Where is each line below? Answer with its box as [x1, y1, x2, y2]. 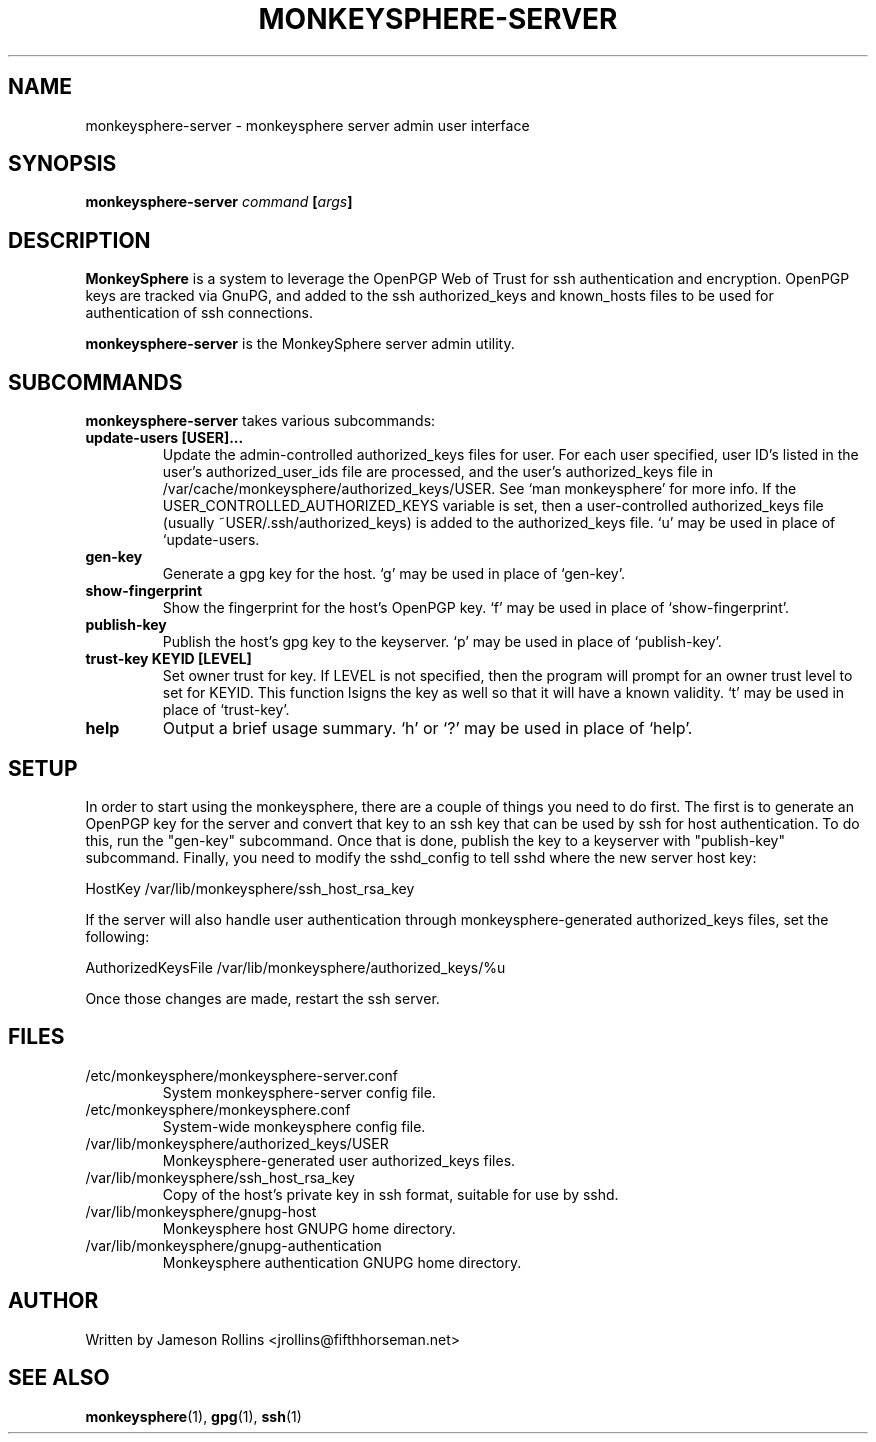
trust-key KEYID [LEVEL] [85, 650, 252, 668]
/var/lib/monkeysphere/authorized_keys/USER [85, 1134, 389, 1152]
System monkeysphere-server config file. [162, 1083, 436, 1101]
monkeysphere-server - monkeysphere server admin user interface [85, 116, 530, 134]
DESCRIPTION [8, 227, 151, 253]
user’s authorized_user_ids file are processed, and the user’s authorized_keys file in [162, 463, 714, 481]
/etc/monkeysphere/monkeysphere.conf [85, 1100, 351, 1118]
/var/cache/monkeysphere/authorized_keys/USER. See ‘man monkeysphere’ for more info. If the [162, 480, 797, 498]
